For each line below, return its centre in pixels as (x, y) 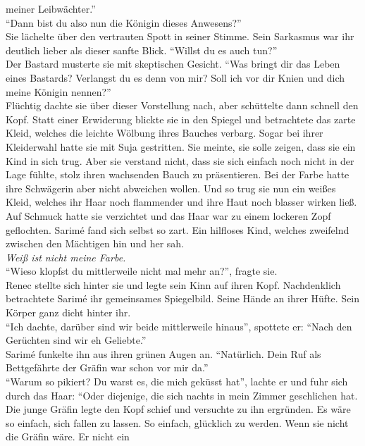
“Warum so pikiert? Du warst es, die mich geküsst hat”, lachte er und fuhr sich (177, 382)
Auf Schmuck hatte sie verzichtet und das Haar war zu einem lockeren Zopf (168, 215)
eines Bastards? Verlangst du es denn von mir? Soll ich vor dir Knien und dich (175, 77)
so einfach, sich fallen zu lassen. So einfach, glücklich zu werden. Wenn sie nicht (177, 422)
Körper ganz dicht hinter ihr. (68, 312)
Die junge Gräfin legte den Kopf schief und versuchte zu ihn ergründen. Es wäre (178, 409)
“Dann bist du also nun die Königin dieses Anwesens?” (124, 22)
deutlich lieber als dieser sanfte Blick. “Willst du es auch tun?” (142, 50)
